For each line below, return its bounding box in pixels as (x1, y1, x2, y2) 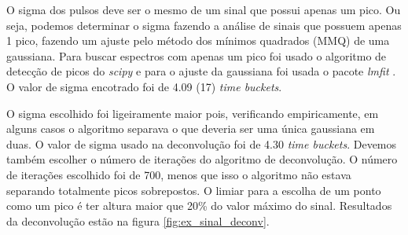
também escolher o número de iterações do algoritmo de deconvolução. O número (6, 151, 398, 167)
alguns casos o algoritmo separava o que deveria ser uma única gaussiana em (6, 120, 375, 137)
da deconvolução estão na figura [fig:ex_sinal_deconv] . (6, 212, 270, 229)
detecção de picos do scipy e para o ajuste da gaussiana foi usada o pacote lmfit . (6, 63, 396, 79)
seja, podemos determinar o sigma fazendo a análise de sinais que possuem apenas (6, 17, 402, 33)
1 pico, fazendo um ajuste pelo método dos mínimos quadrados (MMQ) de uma (6, 32, 390, 49)
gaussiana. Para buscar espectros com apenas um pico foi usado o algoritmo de (6, 47, 387, 64)
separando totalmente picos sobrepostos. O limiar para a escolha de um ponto (6, 182, 381, 198)
